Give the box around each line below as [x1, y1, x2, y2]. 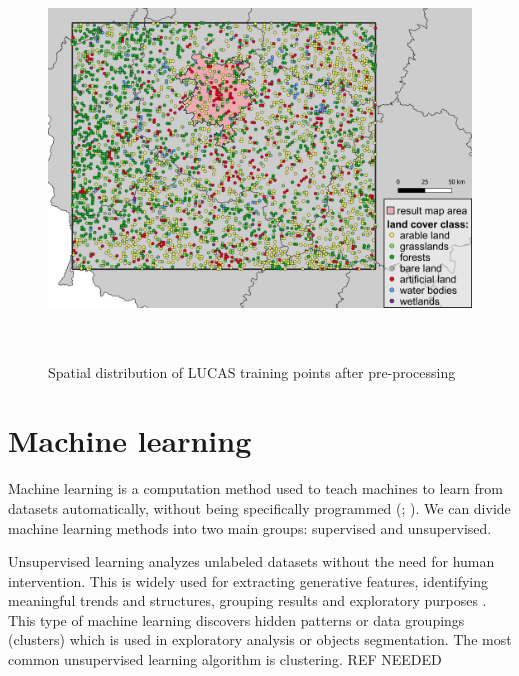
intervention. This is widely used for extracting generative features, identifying [8, 570, 489, 591]
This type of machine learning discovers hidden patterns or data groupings [8, 609, 465, 630]
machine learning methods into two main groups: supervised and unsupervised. [8, 517, 492, 538]
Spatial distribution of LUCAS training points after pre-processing [48, 361, 456, 382]
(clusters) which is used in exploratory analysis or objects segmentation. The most [8, 629, 512, 650]
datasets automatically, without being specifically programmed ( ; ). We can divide [8, 497, 511, 518]
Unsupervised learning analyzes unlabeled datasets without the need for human [8, 551, 495, 572]
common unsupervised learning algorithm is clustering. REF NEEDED [8, 649, 442, 670]
